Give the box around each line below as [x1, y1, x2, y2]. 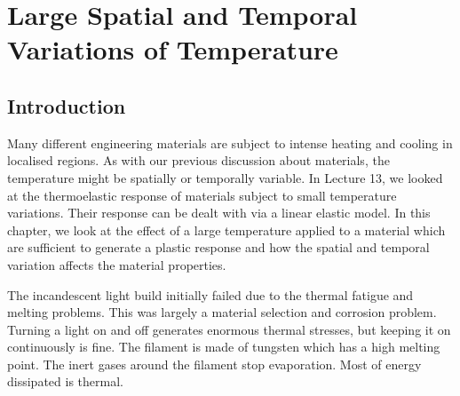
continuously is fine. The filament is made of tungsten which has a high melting [7, 337, 440, 356]
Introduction [7, 91, 126, 119]
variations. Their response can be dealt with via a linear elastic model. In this [7, 203, 431, 222]
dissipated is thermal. [7, 372, 123, 391]
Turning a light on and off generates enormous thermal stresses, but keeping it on [7, 320, 451, 338]
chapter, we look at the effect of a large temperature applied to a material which [7, 220, 446, 239]
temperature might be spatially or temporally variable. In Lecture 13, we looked [7, 168, 443, 186]
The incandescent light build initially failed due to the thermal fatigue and [7, 285, 414, 304]
